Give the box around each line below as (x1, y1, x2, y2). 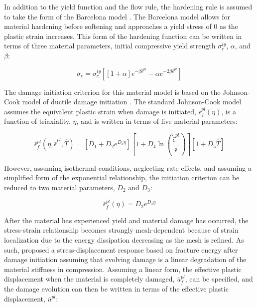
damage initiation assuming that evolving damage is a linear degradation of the (4, 254, 247, 265)
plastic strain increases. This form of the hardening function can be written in (4, 30, 242, 41)
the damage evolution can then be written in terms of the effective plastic (4, 283, 229, 294)
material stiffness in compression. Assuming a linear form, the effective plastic (4, 264, 242, 274)
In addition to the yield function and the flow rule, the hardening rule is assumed (4, 1, 253, 11)
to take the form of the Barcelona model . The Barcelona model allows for (4, 11, 231, 21)
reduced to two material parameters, (4, 182, 115, 192)
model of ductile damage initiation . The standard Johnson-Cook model (22, 96, 242, 107)
